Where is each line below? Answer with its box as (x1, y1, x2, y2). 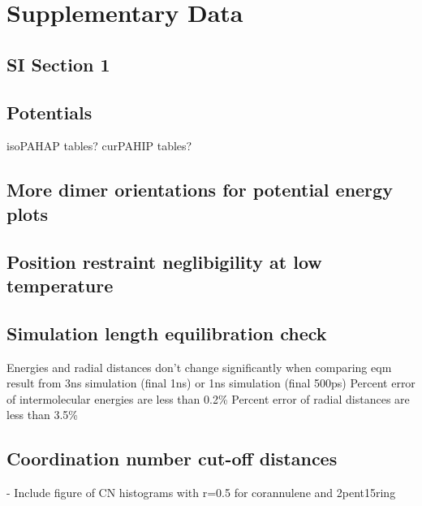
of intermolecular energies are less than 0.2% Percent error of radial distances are (6, 390, 410, 407)
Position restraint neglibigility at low (6, 249, 322, 274)
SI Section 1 (6, 51, 110, 76)
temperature (6, 272, 114, 297)
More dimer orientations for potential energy (6, 177, 393, 202)
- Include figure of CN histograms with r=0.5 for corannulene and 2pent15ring (6, 484, 396, 501)
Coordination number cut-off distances (6, 446, 338, 471)
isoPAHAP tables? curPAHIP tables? (6, 137, 192, 154)
